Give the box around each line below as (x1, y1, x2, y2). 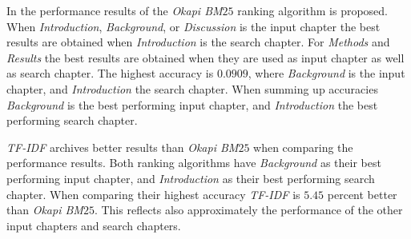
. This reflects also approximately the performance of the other (94, 201, 403, 218)
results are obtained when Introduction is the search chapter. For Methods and (6, 34, 390, 50)
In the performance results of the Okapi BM (6, 2, 223, 18)
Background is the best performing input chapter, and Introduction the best (6, 96, 378, 113)
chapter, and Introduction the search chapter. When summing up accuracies (6, 80, 378, 97)
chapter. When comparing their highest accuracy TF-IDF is (6, 185, 300, 202)
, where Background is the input (248, 65, 405, 82)
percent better (327, 185, 397, 202)
